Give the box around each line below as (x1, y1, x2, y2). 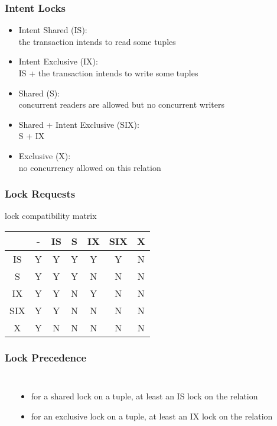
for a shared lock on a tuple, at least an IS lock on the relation (31, 390, 258, 402)
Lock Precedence (5, 350, 87, 364)
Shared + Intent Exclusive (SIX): (18, 118, 139, 130)
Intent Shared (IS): (18, 24, 87, 36)
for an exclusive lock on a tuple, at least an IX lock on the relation (31, 409, 273, 422)
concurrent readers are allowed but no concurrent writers (18, 98, 224, 111)
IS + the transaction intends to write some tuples (18, 67, 198, 79)
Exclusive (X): (18, 149, 71, 162)
